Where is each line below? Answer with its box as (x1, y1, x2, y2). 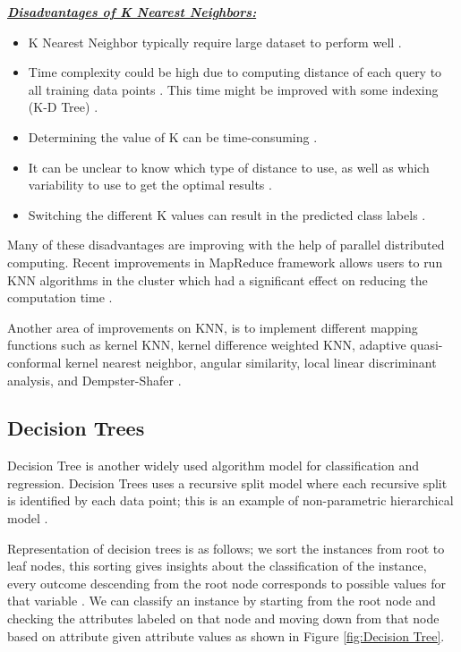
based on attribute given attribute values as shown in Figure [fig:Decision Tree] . (7, 626, 445, 645)
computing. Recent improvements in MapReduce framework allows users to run (7, 252, 443, 271)
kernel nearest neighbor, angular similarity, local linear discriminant (64, 352, 437, 371)
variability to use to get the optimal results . (28, 175, 272, 194)
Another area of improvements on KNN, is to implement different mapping (7, 318, 418, 336)
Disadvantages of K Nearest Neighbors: (7, 3, 257, 21)
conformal (7, 352, 62, 371)
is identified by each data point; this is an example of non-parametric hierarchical (7, 491, 454, 510)
